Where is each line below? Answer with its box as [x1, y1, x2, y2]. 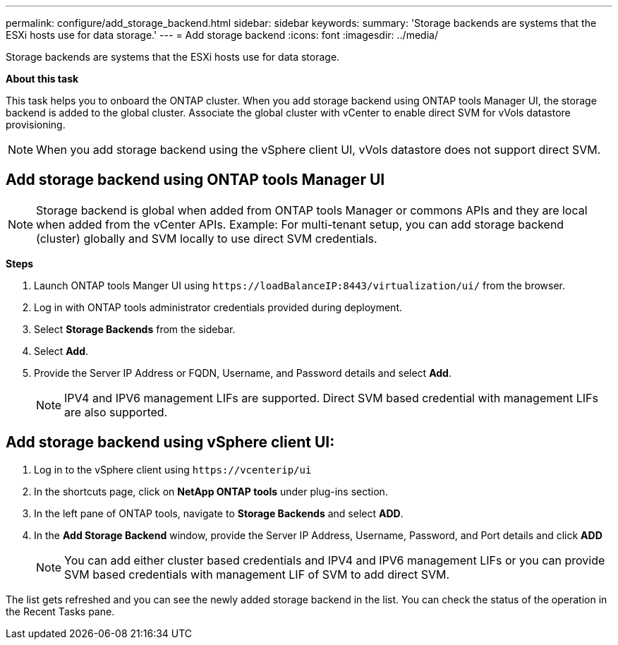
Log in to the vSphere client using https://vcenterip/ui [34, 463, 312, 476]
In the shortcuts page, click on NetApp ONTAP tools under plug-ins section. [34, 485, 388, 498]
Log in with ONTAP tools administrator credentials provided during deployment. [34, 301, 402, 313]
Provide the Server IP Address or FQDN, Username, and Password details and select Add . [34, 366, 452, 379]
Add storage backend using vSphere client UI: [6, 433, 335, 452]
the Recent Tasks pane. [6, 605, 115, 617]
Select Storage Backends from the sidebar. [34, 322, 236, 335]
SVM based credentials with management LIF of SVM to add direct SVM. [64, 567, 450, 581]
